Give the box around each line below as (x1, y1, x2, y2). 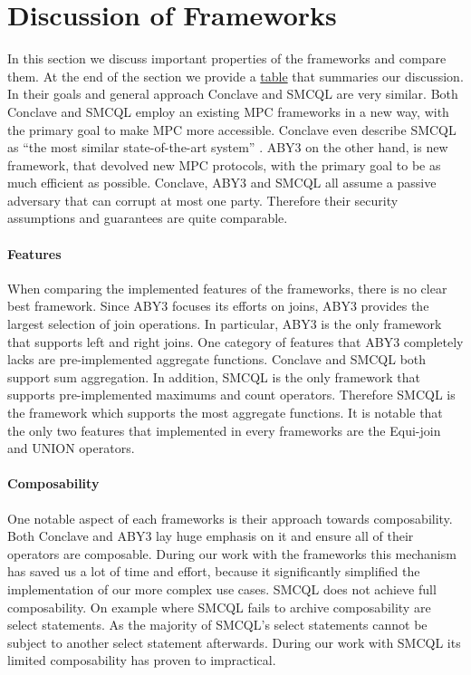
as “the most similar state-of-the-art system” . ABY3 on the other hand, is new (7, 138, 448, 157)
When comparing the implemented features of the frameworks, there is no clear (7, 278, 447, 297)
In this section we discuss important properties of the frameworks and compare (7, 49, 447, 68)
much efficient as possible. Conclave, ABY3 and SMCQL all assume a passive (7, 173, 437, 192)
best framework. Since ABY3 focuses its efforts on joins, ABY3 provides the (7, 296, 429, 315)
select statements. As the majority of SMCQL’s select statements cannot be (7, 615, 428, 634)
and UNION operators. (7, 439, 135, 458)
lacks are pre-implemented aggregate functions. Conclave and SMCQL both (7, 350, 427, 369)
